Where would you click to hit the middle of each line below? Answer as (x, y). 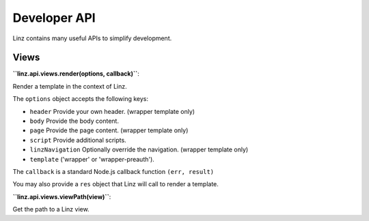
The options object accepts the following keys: (81, 99)
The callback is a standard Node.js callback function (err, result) (113, 171)
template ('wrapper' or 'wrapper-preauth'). (92, 159)
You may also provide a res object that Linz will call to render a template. (115, 184)
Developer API (54, 18)
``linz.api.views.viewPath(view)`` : (62, 196)
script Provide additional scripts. (78, 140)
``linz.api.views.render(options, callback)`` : (76, 74)
